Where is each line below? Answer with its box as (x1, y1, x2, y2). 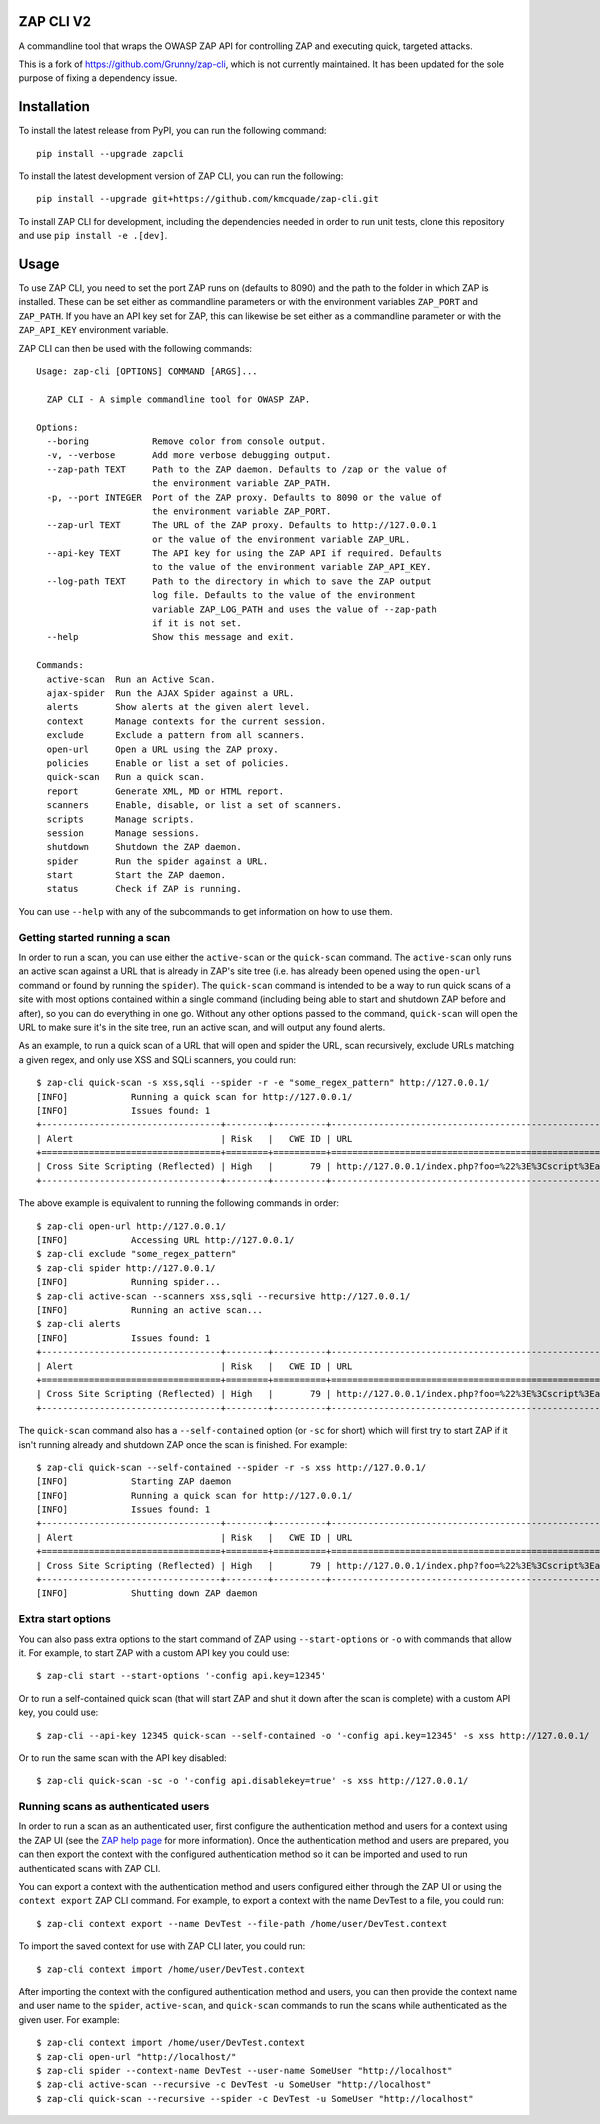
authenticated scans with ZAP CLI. (18, 1862, 161, 1874)
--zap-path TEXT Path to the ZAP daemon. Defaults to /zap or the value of (46, 463, 448, 475)
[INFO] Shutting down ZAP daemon (36, 1588, 259, 1599)
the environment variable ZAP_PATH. (151, 478, 332, 489)
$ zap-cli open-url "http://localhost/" (36, 2051, 237, 2062)
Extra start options (18, 1612, 112, 1626)
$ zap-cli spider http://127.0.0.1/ (36, 1262, 216, 1274)
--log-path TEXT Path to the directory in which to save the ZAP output (46, 575, 432, 587)
